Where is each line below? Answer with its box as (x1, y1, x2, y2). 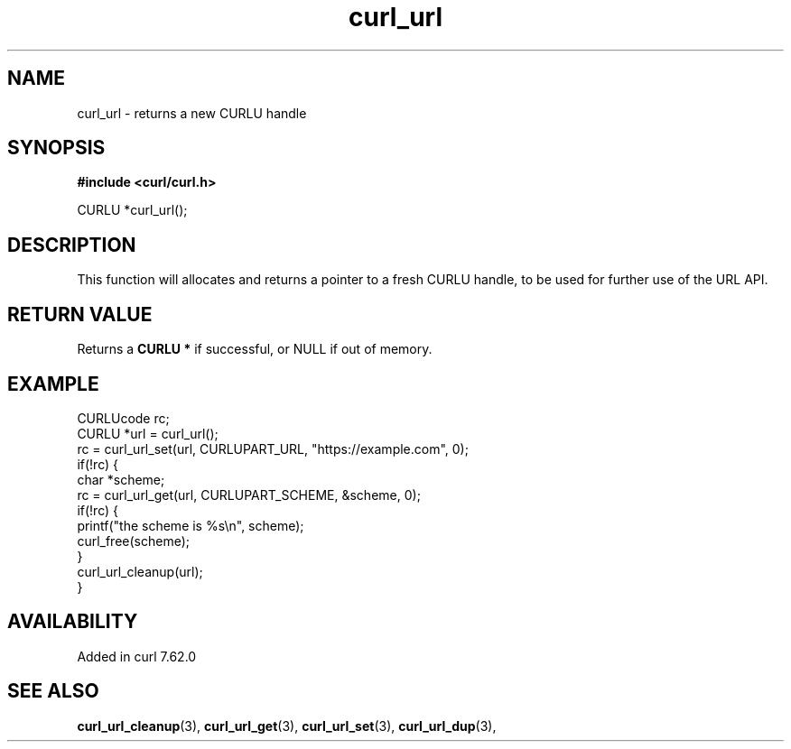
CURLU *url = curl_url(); (77, 425, 219, 441)
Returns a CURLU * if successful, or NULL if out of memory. (77, 341, 433, 357)
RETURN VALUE (7, 302, 153, 326)
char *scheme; (77, 471, 165, 487)
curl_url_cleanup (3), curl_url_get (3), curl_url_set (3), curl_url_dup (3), (77, 717, 497, 734)
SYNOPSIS (7, 136, 106, 160)
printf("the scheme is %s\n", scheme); (77, 517, 304, 533)
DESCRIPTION (7, 233, 136, 256)
